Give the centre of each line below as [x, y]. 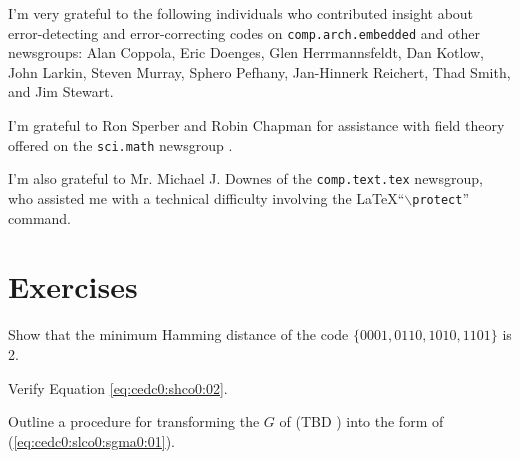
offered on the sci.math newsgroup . [120, 144]
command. [39, 217]
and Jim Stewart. [61, 91]
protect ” [440, 197]
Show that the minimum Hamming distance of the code [178, 334]
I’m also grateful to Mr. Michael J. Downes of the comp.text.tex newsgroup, [245, 178]
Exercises [73, 286]
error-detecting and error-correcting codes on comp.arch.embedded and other [244, 32]
